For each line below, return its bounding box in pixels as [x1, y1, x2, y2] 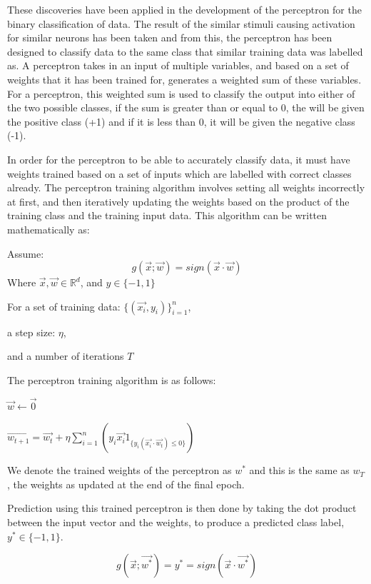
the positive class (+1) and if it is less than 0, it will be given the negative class [7, 114, 355, 129]
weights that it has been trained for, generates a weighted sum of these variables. [7, 71, 362, 86]
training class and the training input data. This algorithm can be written [7, 208, 327, 223]
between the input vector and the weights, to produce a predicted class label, [7, 515, 345, 530]
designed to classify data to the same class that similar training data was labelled [7, 44, 363, 59]
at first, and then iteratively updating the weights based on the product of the [7, 193, 350, 208]
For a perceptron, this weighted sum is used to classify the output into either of [7, 86, 355, 101]
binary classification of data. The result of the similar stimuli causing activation [7, 16, 355, 31]
